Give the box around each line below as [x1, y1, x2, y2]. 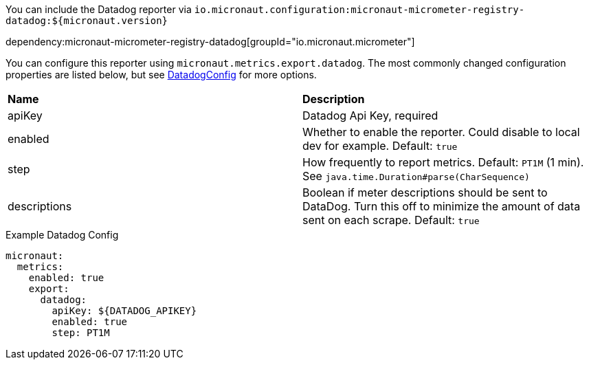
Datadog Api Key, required [302, 109, 438, 122]
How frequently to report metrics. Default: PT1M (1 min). [302, 155, 584, 169]
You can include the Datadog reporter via [5, 3, 192, 15]
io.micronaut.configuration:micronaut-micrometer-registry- [194, 4, 525, 15]
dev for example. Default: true [302, 139, 458, 153]
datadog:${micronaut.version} [5, 15, 168, 26]
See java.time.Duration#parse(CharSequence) [302, 169, 530, 183]
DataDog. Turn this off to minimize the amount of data [302, 199, 581, 213]
